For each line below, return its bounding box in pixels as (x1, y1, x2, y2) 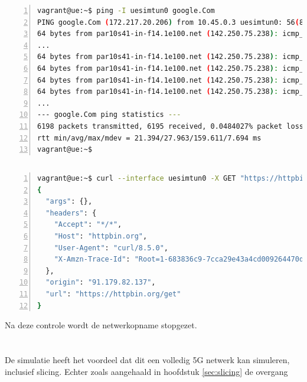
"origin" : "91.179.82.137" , (45, 278, 156, 287)
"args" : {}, (45, 197, 93, 206)
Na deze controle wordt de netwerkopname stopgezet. (5, 319, 197, 331)
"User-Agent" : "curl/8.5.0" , (54, 243, 168, 252)
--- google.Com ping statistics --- (37, 110, 181, 119)
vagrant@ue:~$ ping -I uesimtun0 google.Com (37, 6, 215, 15)
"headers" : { (45, 208, 97, 217)
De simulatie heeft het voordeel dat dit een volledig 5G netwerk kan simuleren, (5, 354, 290, 366)
